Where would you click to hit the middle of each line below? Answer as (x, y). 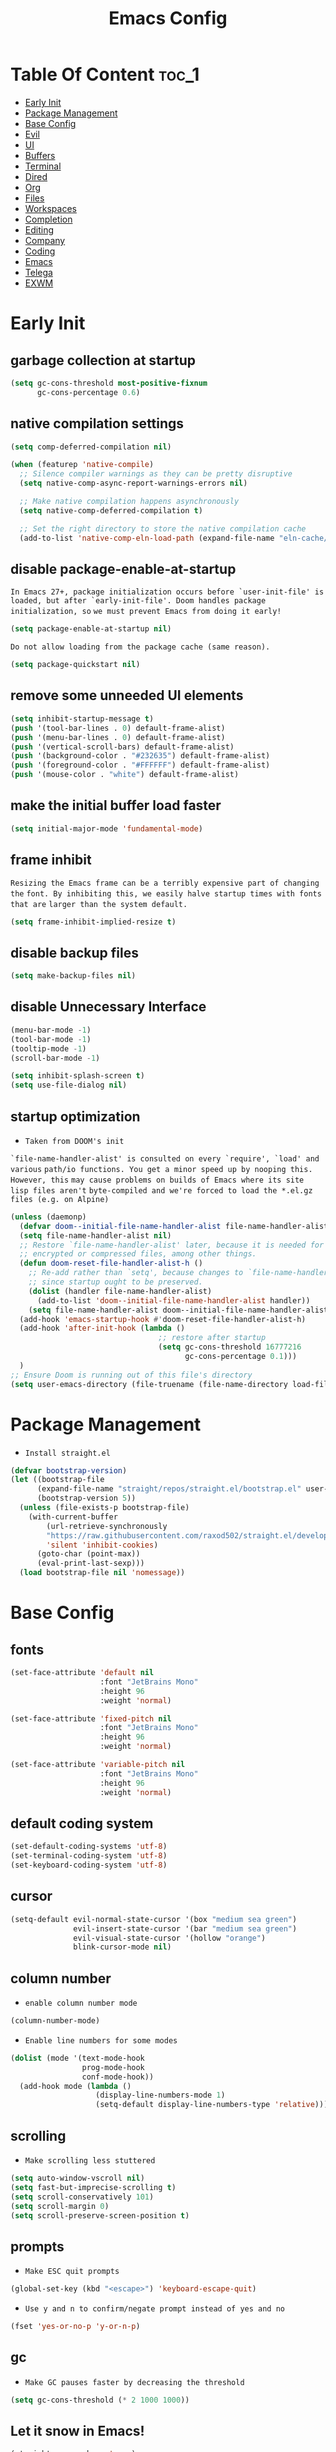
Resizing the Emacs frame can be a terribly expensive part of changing (165, 883)
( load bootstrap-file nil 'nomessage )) (102, 1573)
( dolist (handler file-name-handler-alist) (120, 1291)
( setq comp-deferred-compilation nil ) (91, 447)
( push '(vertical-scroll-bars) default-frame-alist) (122, 747)
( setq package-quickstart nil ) (75, 665)
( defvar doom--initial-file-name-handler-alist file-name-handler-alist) (176, 1226)
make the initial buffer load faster (116, 805)
